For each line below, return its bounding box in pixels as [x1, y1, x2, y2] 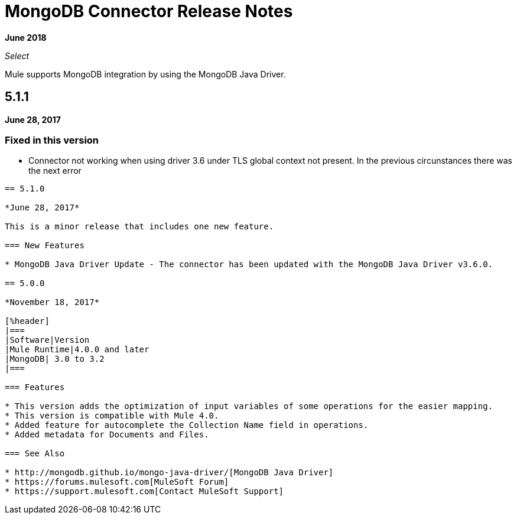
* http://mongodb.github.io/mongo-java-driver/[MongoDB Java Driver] [5, 468, 334, 478]
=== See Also [5, 449, 65, 459]
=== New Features [5, 241, 84, 251]
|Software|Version [5, 335, 90, 345]
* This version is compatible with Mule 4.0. [5, 411, 219, 421]
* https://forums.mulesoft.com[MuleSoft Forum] [5, 477, 229, 487]
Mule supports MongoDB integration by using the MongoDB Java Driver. [5, 69, 286, 79]
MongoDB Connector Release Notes [5, 1, 293, 21]
